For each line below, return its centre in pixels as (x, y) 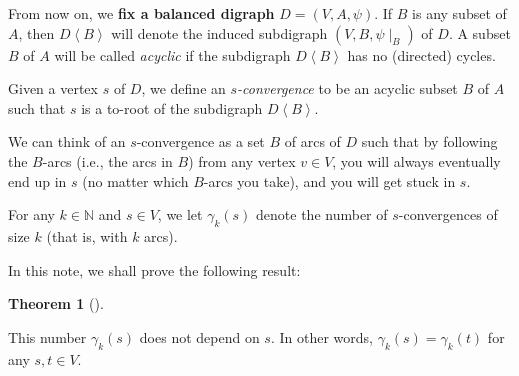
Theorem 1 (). (56, 303)
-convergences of (448, 214)
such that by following (429, 141)
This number (47, 336)
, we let (180, 214)
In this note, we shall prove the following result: (154, 269)
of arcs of (312, 141)
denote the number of (322, 214)
